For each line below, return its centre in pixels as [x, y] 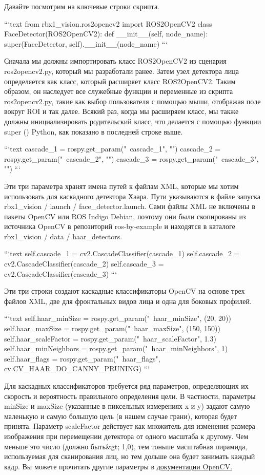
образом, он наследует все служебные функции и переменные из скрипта [119, 91]
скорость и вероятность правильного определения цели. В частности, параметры [130, 396]
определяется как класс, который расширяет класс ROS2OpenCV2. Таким [120, 81]
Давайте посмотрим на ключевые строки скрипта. [82, 6]
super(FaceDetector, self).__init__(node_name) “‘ [86, 43]
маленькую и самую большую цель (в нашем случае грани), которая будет [121, 416]
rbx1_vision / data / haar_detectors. [63, 236]
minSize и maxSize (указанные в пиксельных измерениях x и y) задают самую [127, 406]
